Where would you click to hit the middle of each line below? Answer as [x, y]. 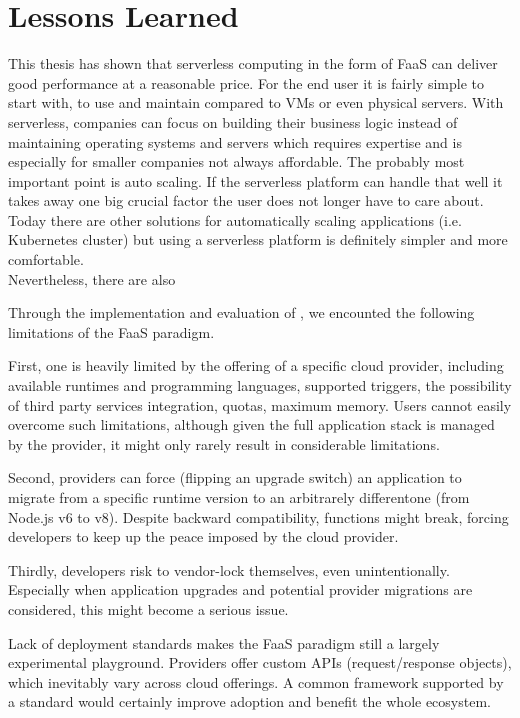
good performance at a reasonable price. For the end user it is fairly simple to [246, 82]
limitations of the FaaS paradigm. [111, 331]
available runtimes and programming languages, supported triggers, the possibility [260, 385]
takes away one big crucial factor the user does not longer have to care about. [246, 200]
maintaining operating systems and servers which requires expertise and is [235, 141]
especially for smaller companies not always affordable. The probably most [236, 161]
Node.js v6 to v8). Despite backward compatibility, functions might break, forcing [258, 516]
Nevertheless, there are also [92, 278]
